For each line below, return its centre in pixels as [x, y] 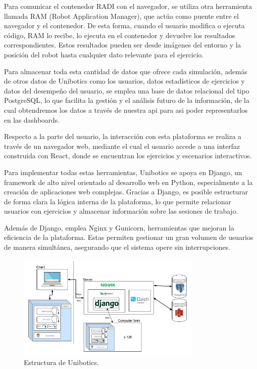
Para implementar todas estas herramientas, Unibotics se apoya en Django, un [123, 172]
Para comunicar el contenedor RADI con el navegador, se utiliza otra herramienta [128, 6]
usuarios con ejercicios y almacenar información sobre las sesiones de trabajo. [121, 211]
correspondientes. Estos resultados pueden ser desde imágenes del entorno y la [123, 45]
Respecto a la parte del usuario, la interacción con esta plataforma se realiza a [123, 136]
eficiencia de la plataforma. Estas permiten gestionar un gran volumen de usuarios [129, 237]
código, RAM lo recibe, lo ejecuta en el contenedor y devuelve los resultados [120, 35]
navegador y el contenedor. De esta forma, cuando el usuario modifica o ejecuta [125, 25]
